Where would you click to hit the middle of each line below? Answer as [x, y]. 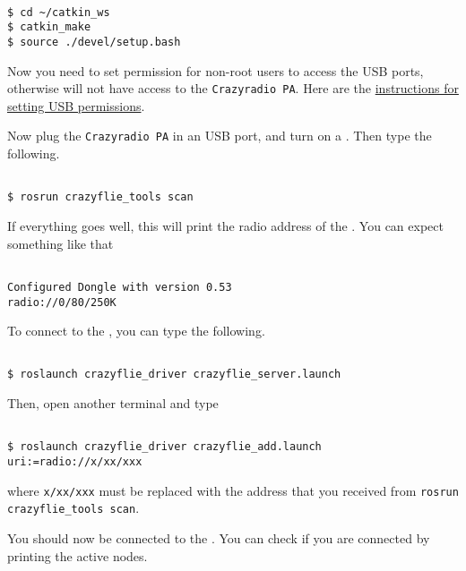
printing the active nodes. [78, 555]
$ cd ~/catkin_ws [59, 12]
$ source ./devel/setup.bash [94, 42]
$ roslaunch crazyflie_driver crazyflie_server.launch [174, 375]
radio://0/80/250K [62, 302]
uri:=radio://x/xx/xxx [75, 462]
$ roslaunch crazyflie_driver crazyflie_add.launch [164, 447]
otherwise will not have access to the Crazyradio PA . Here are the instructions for [233, 88]
